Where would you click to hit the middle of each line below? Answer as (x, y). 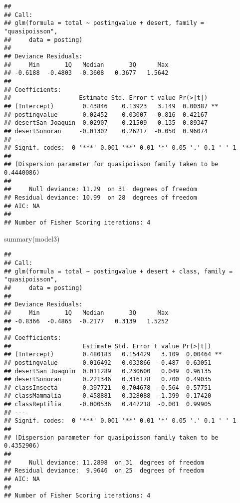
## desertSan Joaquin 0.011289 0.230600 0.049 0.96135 (108, 371)
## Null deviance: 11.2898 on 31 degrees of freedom (104, 462)
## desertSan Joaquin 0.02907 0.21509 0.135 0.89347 (106, 123)
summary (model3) (32, 238)
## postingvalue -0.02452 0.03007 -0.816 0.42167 (106, 115)
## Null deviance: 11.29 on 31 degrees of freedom (101, 189)
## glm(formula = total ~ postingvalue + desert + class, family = (119, 271)
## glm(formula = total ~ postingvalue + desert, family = (104, 23)
